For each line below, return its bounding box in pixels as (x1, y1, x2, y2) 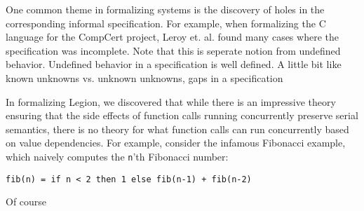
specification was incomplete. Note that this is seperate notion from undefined (6, 43, 341, 57)
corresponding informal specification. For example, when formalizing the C (6, 15, 326, 30)
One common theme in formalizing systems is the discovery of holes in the (6, 2, 325, 16)
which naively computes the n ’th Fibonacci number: (6, 149, 229, 163)
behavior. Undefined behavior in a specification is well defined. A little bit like (6, 57, 342, 72)
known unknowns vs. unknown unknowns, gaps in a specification (6, 70, 283, 85)
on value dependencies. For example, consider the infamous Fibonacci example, (6, 135, 346, 150)
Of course (6, 194, 47, 209)
